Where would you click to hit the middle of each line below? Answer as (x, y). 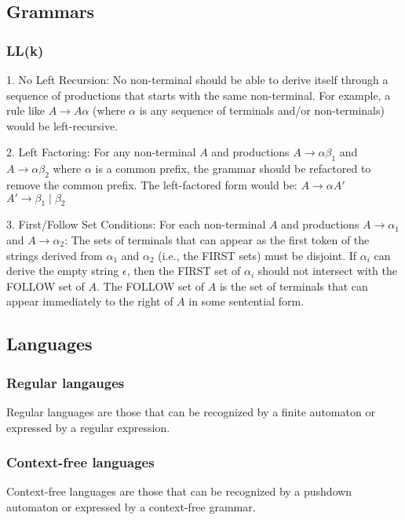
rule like (26, 110)
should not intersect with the (327, 271)
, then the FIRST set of (184, 271)
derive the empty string (63, 271)
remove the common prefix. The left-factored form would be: (152, 184)
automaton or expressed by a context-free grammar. (131, 506)
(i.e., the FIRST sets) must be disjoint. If (257, 255)
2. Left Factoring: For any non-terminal (101, 152)
